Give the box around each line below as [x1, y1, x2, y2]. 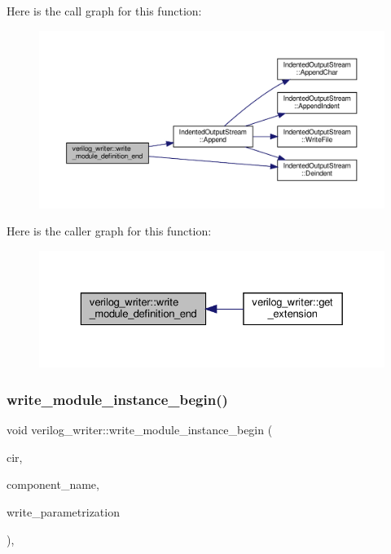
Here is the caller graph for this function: [7, 222, 212, 240]
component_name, [7, 476, 99, 493]
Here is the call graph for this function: [7, 2, 202, 19]
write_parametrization [7, 503, 120, 520]
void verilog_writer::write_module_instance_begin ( [7, 421, 273, 438]
